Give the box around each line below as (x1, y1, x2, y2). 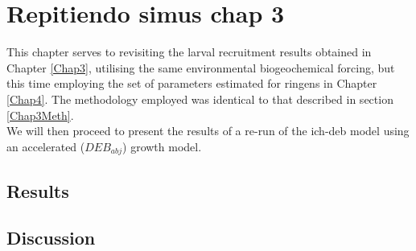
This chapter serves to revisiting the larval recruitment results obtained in (6, 43, 372, 60)
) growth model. (122, 138, 202, 154)
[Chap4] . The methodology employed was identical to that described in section (6, 90, 393, 107)
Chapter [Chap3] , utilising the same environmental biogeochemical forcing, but (6, 59, 395, 76)
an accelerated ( (6, 138, 85, 154)
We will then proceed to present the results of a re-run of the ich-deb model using (6, 122, 410, 139)
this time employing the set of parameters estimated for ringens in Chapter (6, 75, 377, 92)
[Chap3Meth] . (6, 106, 74, 123)
